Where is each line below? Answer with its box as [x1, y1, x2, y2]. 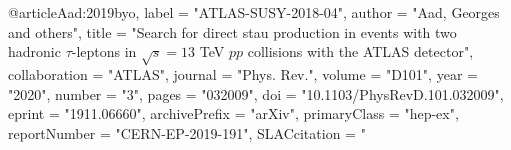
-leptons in [71, 41, 137, 62]
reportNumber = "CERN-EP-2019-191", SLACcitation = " [8, 122, 366, 143]
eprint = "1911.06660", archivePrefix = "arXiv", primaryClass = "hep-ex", [8, 103, 459, 124]
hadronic [8, 41, 61, 62]
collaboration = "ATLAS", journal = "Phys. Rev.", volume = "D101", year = [8, 63, 478, 84]
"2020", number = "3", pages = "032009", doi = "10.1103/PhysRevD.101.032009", [8, 83, 504, 104]
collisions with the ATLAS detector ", [247, 41, 474, 62]
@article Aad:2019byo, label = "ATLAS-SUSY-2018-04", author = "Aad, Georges [8, 2, 500, 22]
